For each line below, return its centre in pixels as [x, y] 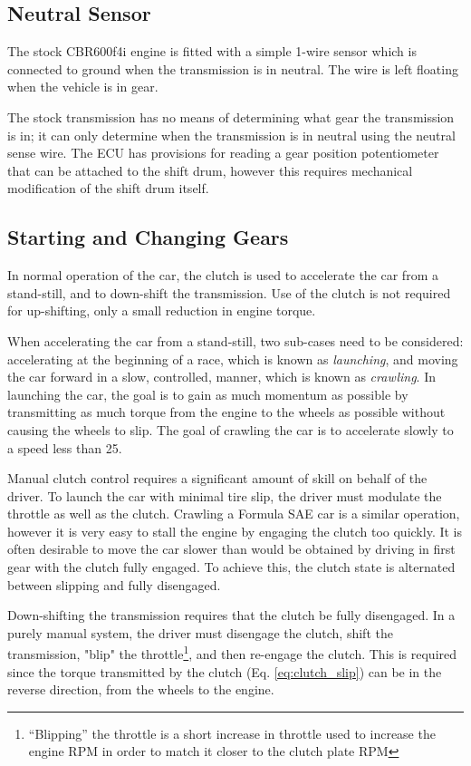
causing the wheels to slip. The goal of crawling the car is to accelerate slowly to [231, 429]
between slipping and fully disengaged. [114, 584]
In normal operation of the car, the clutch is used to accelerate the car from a [223, 275]
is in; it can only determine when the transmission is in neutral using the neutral [231, 135]
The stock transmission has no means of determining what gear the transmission [231, 116]
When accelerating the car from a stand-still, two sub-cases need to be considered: [235, 340]
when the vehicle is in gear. [83, 87]
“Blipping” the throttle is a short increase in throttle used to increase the [232, 733]
